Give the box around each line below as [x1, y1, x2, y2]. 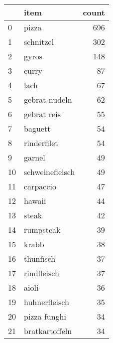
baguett [24, 123, 51, 134]
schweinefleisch [24, 166, 75, 177]
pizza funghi [24, 311, 66, 322]
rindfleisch [24, 267, 59, 279]
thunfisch [24, 253, 56, 264]
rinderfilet [24, 137, 58, 149]
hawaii [24, 195, 46, 206]
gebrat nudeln [24, 94, 72, 105]
